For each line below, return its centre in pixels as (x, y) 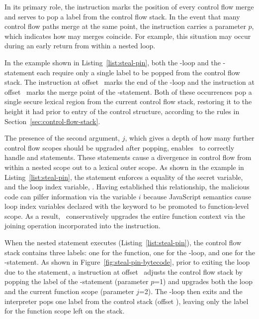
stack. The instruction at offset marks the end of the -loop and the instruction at (129, 82)
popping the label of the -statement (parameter (77, 281)
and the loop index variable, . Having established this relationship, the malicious (127, 187)
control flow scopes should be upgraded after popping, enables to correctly (120, 147)
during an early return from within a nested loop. (80, 46)
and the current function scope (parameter (69, 291)
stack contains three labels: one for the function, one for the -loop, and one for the (130, 252)
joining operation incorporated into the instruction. (83, 226)
